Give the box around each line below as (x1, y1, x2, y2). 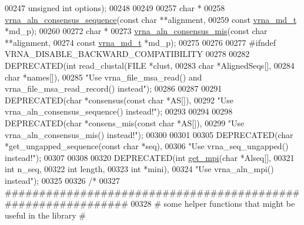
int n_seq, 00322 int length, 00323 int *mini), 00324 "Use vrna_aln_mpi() (5, 163, 274, 175)
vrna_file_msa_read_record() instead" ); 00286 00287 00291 (5, 82, 222, 95)
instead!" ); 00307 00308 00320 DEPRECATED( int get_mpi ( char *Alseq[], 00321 (5, 151, 295, 163)
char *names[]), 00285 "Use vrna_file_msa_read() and (5, 70, 202, 83)
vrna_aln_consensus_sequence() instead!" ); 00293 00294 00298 (5, 105, 233, 117)
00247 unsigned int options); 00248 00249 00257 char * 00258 (5, 2, 225, 14)
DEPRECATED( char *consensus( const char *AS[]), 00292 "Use (5, 93, 234, 106)
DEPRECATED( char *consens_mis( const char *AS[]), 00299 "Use (5, 116, 245, 129)
